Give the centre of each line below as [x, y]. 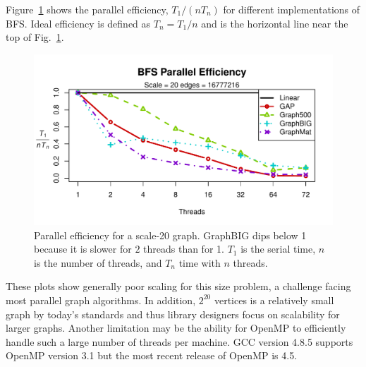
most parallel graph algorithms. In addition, [101, 300]
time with [200, 262]
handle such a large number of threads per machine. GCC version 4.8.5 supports [179, 341]
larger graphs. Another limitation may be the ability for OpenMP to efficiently [176, 328]
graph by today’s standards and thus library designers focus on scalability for [173, 314]
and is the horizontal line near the [275, 23]
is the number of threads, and [98, 262]
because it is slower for [83, 249]
